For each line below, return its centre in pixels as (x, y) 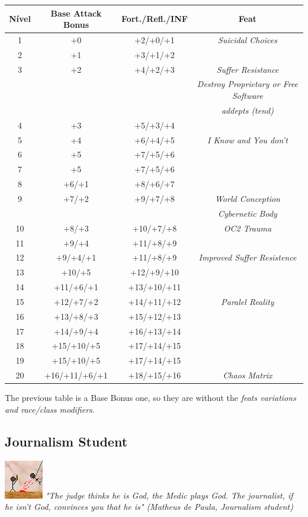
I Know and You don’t (248, 139)
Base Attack (76, 13)
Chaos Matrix (248, 375)
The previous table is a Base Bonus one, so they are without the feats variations (150, 398)
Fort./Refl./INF (154, 19)
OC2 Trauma (248, 228)
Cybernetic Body (248, 213)
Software (247, 96)
